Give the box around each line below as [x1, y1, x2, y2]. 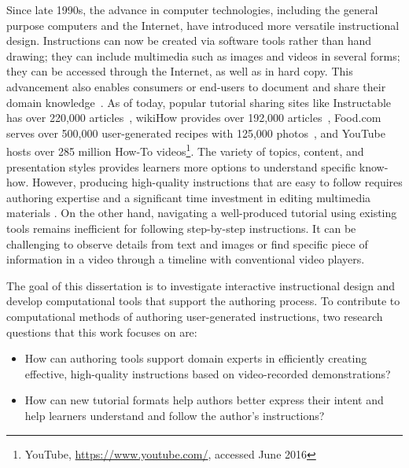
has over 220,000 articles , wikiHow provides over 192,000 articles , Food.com [6, 109, 381, 126]
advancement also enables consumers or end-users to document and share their [6, 78, 386, 94]
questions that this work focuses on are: [6, 323, 197, 340]
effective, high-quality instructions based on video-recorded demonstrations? [24, 365, 391, 381]
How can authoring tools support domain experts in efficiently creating [24, 350, 367, 367]
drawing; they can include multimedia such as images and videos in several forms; [6, 47, 400, 64]
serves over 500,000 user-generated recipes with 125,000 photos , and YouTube [6, 124, 386, 141]
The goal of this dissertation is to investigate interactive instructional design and [6, 277, 396, 293]
